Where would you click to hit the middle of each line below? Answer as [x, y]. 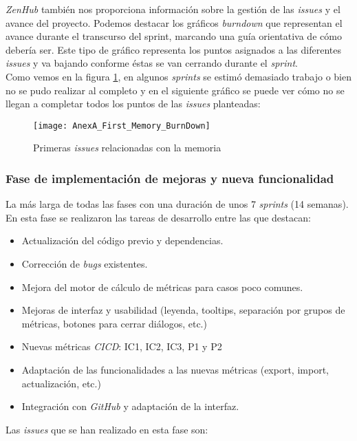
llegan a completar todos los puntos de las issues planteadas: [133, 104]
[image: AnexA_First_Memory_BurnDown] [122, 126]
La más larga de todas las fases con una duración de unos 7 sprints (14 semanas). [177, 204]
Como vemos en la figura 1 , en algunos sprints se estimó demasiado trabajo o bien [178, 76]
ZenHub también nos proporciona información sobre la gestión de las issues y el [173, 9]
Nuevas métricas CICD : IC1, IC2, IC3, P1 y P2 [122, 346]
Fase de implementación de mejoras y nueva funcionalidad [170, 178]
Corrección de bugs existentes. [85, 263]
